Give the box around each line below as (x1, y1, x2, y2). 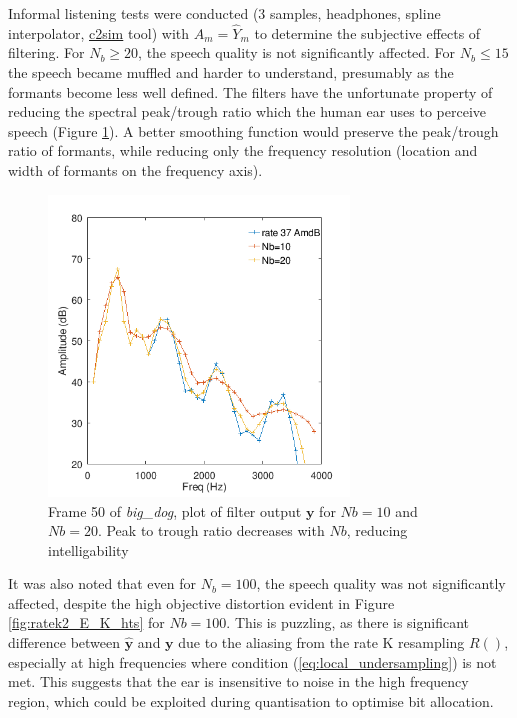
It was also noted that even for (8, 573, 197, 594)
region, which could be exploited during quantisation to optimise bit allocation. (8, 690, 494, 711)
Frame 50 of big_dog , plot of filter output (48, 500, 302, 521)
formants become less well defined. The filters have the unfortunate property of (8, 81, 493, 102)
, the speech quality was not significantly (256, 573, 506, 594)
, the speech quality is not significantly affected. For (138, 42, 456, 63)
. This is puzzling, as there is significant (226, 612, 470, 633)
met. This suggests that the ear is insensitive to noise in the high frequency (8, 671, 469, 692)
